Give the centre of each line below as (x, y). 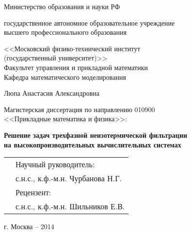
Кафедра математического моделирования (65, 77)
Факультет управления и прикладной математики (76, 67)
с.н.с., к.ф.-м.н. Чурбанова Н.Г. (69, 178)
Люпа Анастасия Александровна (52, 93)
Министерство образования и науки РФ (62, 6)
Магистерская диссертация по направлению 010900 (80, 109)
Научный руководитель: (55, 164)
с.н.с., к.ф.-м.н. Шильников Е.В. (70, 206)
